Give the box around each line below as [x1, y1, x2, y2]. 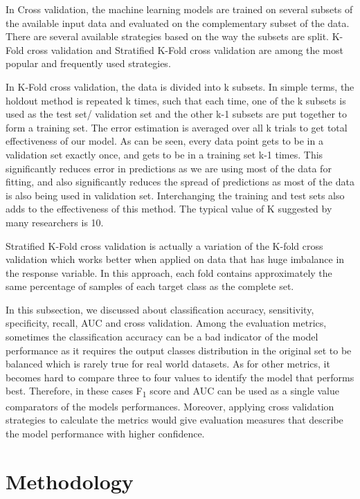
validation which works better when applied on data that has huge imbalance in [6, 252, 345, 266]
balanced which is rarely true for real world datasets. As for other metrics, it [6, 356, 330, 371]
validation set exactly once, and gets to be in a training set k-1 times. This [6, 147, 323, 161]
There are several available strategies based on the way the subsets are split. [6, 29, 330, 44]
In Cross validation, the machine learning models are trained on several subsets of [6, 2, 353, 16]
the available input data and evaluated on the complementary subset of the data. [6, 15, 350, 30]
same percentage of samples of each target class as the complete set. [6, 279, 294, 293]
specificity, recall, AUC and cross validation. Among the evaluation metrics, [6, 316, 327, 330]
